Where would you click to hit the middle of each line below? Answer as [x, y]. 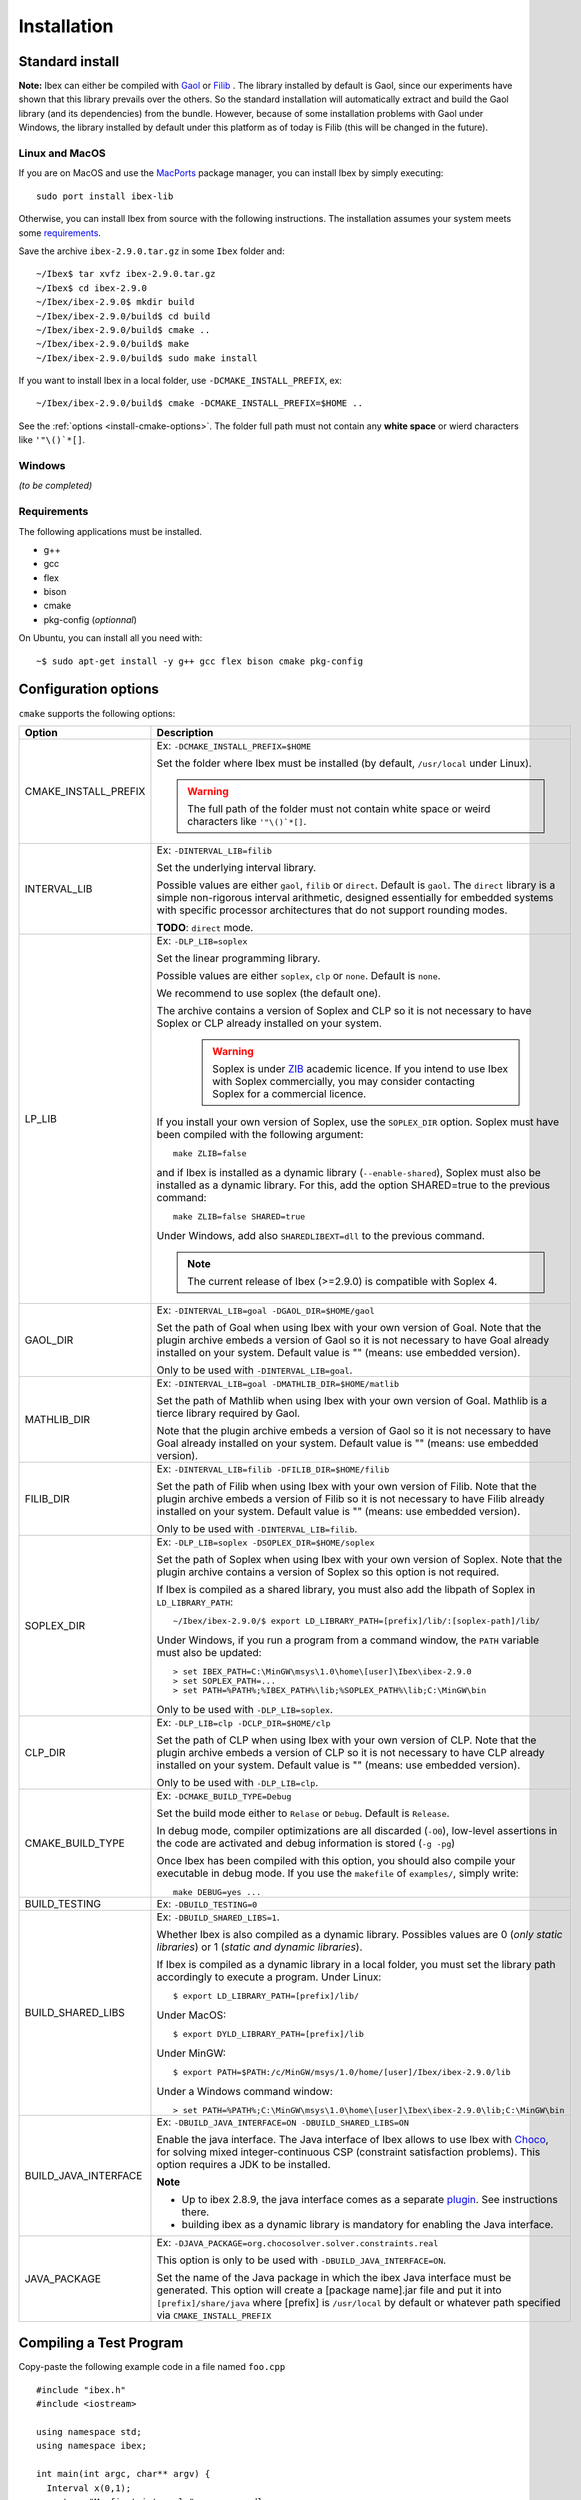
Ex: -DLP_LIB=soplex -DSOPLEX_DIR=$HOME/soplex [265, 1542]
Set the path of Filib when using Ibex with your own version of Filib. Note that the [346, 1486]
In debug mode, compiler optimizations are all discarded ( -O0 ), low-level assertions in [357, 1830]
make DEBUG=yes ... [217, 1891]
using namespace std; [89, 2432]
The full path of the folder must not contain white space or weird [338, 808]
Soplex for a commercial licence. [289, 1093]
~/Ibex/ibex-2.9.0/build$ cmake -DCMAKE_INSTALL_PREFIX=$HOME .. [200, 403]
